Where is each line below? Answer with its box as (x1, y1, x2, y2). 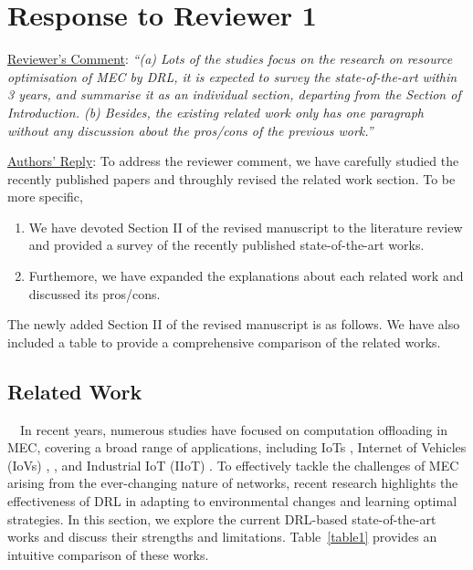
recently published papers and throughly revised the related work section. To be (7, 169, 456, 188)
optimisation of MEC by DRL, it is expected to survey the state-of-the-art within (7, 67, 457, 86)
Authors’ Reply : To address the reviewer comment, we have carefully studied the (7, 151, 459, 171)
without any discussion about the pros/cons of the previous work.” (7, 120, 373, 140)
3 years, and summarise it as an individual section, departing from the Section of (7, 85, 461, 104)
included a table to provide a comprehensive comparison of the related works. (7, 332, 441, 351)
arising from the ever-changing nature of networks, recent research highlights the (7, 473, 458, 492)
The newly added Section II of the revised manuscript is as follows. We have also (7, 315, 460, 334)
